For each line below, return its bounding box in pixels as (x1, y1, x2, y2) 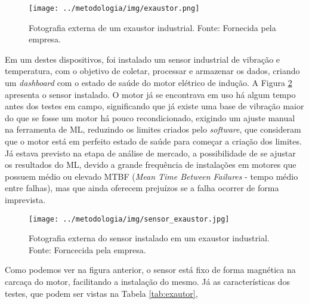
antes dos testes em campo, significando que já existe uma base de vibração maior (5, 100, 304, 112)
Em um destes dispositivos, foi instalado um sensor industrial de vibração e (5, 53, 280, 65)
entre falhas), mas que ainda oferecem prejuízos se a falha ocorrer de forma (5, 182, 279, 194)
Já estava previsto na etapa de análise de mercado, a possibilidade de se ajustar (5, 146, 296, 159)
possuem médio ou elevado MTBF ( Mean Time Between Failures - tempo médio (5, 170, 298, 182)
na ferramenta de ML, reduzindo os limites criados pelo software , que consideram (5, 123, 301, 136)
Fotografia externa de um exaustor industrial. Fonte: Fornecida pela (29, 21, 276, 33)
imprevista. (5, 193, 46, 205)
